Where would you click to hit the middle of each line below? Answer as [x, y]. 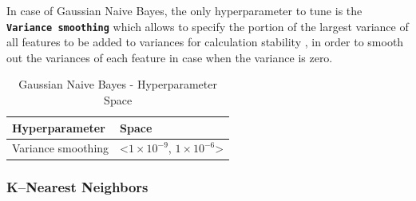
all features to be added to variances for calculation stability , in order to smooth [205, 42]
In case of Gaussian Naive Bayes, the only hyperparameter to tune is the [184, 10]
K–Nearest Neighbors [77, 187]
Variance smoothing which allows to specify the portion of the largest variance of [208, 26]
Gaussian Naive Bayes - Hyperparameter [118, 84]
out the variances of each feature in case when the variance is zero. [170, 57]
